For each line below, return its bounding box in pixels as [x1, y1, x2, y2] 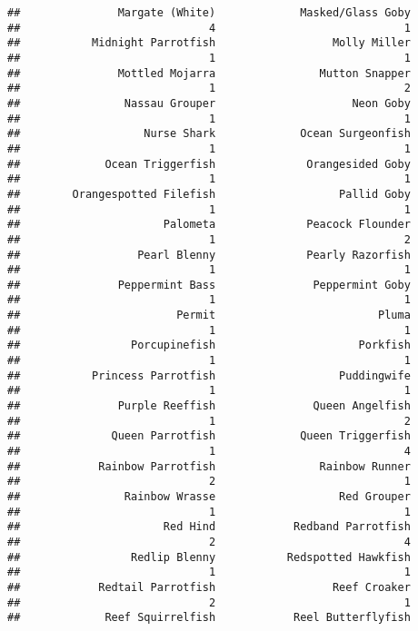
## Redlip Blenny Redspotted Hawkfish [7, 550, 411, 564]
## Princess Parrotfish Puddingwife [7, 369, 411, 382]
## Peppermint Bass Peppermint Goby [7, 278, 411, 291]
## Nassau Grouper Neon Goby [7, 96, 411, 110]
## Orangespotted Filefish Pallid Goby [7, 187, 411, 201]
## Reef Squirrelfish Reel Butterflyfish [7, 611, 411, 625]
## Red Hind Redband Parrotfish [7, 520, 411, 534]
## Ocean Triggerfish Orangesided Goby [7, 157, 411, 171]
